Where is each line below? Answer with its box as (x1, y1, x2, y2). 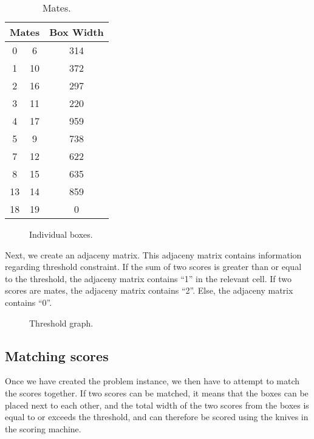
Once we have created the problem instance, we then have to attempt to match (5, 375, 300, 387)
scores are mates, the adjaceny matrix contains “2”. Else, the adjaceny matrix (5, 284, 293, 297)
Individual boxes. (29, 228, 93, 240)
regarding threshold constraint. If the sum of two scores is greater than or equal (5, 260, 302, 273)
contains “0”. (5, 296, 52, 308)
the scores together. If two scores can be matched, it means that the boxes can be (5, 386, 309, 399)
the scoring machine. (5, 422, 81, 435)
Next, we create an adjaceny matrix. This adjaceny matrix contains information (5, 248, 302, 261)
